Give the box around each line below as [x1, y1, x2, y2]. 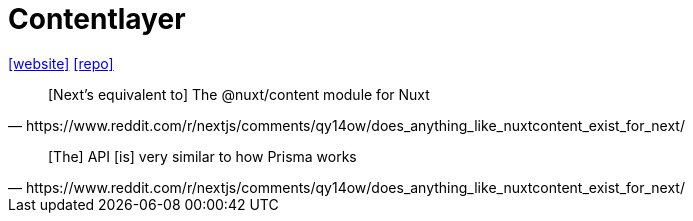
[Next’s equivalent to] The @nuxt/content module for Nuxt [48, 85, 430, 103]
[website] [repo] [8, 54, 114, 72]
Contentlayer [8, 2, 186, 36]
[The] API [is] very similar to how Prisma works [48, 147, 357, 165]
